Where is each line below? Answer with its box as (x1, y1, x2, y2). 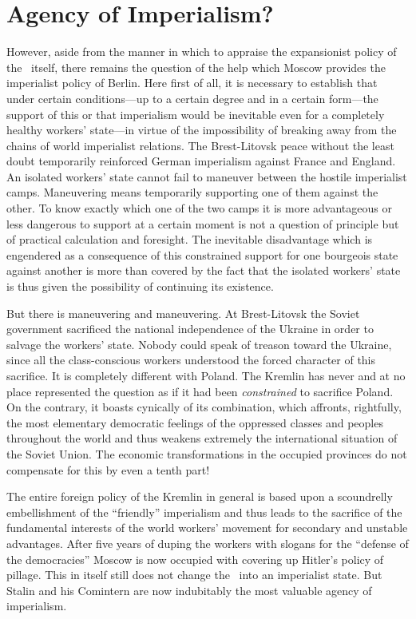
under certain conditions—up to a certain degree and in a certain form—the (6, 89, 378, 106)
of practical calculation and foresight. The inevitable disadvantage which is (6, 231, 373, 248)
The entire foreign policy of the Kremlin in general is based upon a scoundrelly (6, 488, 393, 505)
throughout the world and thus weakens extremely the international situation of (6, 430, 398, 446)
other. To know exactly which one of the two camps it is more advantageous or (6, 200, 392, 216)
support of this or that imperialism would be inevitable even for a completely (6, 105, 385, 122)
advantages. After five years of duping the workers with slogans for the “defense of (6, 534, 409, 551)
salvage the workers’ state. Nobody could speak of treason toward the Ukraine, (6, 335, 392, 352)
